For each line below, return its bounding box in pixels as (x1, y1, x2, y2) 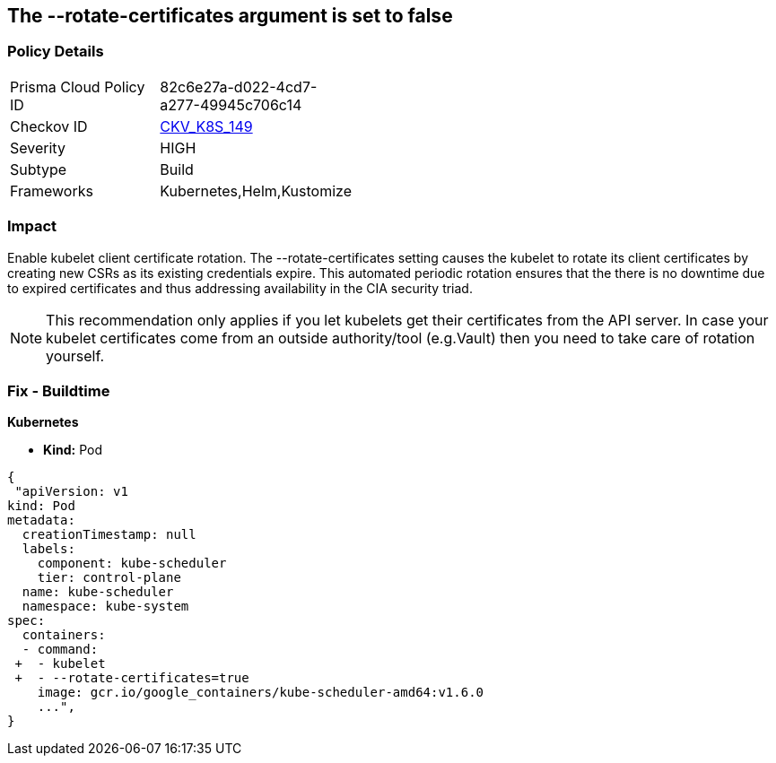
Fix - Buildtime (7, 381, 110, 400)
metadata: (7, 513, 75, 528)
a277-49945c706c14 (160, 95, 302, 114)
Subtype (10, 160, 67, 178)
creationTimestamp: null (22, 527, 196, 542)
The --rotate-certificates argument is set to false (7, 4, 453, 27)
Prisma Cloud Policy (10, 77, 145, 96)
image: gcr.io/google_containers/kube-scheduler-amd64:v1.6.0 (37, 685, 484, 700)
